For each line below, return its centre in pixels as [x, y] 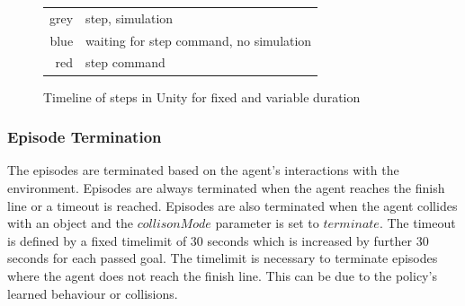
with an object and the [71, 223]
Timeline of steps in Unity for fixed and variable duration [202, 96]
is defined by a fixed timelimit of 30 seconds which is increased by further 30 [218, 240]
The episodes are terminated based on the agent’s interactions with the [203, 170]
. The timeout [417, 223]
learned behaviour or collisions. [93, 293]
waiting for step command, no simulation [199, 40]
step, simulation [130, 17]
